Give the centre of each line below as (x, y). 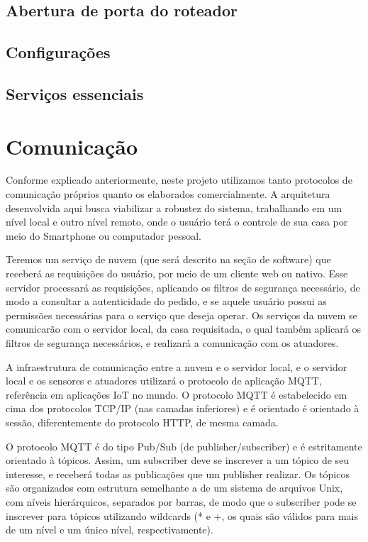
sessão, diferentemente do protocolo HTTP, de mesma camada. (142, 422)
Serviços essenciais (75, 93)
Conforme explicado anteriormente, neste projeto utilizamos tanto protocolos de (179, 180)
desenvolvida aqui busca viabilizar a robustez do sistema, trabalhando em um (174, 208)
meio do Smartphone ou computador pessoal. (104, 235)
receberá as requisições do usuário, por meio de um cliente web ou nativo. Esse (177, 273)
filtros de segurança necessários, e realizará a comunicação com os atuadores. (172, 343)
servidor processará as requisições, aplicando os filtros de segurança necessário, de (183, 287)
